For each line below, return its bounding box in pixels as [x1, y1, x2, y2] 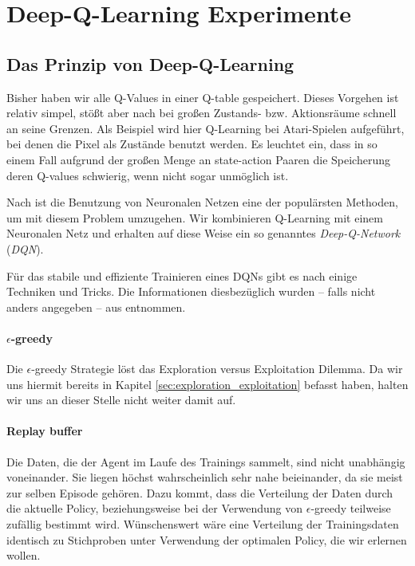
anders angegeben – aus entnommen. [6, 298, 186, 315]
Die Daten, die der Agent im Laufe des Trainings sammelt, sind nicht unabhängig [6, 453, 405, 470]
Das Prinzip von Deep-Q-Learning [6, 51, 294, 76]
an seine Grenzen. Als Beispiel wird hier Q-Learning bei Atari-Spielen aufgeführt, [6, 120, 405, 136]
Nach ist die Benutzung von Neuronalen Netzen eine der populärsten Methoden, [6, 194, 398, 210]
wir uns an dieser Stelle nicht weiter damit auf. [6, 391, 236, 408]
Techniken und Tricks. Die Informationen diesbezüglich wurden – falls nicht [6, 283, 376, 300]
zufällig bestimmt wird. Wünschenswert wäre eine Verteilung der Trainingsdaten [6, 516, 399, 533]
